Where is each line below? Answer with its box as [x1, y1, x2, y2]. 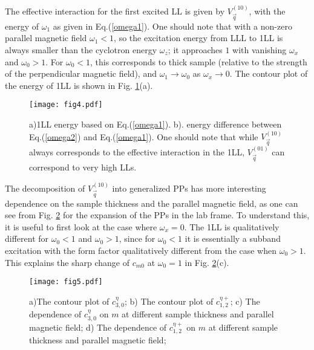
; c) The [230, 294, 260, 307]
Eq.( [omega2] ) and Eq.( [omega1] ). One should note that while [29, 130, 258, 143]
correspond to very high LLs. [29, 161, 137, 173]
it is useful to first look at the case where [5, 220, 157, 233]
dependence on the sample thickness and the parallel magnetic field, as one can [5, 196, 298, 209]
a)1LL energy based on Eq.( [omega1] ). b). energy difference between [29, 118, 282, 131]
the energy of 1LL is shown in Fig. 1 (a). [5, 79, 153, 91]
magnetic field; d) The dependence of [29, 320, 167, 333]
